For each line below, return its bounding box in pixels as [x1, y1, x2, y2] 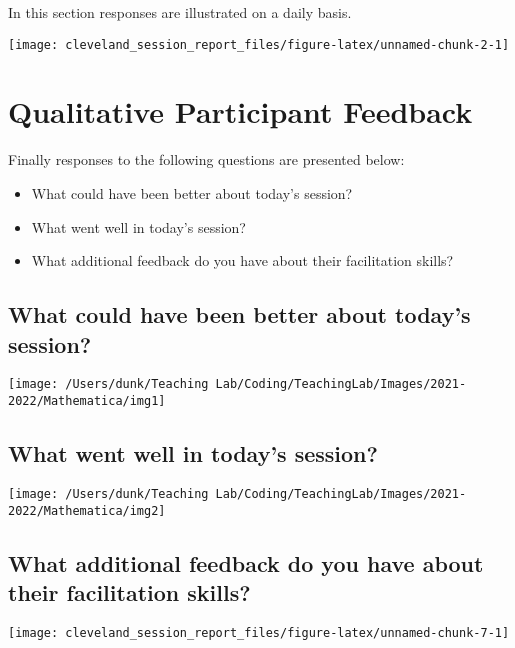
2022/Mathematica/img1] [8, 394, 166, 408]
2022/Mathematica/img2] [8, 503, 166, 518]
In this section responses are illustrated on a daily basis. [8, 2, 352, 22]
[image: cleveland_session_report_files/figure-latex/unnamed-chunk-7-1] [8, 625, 510, 640]
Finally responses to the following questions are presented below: [8, 149, 405, 170]
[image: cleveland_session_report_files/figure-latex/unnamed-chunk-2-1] [8, 37, 510, 52]
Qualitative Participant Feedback [8, 91, 473, 132]
